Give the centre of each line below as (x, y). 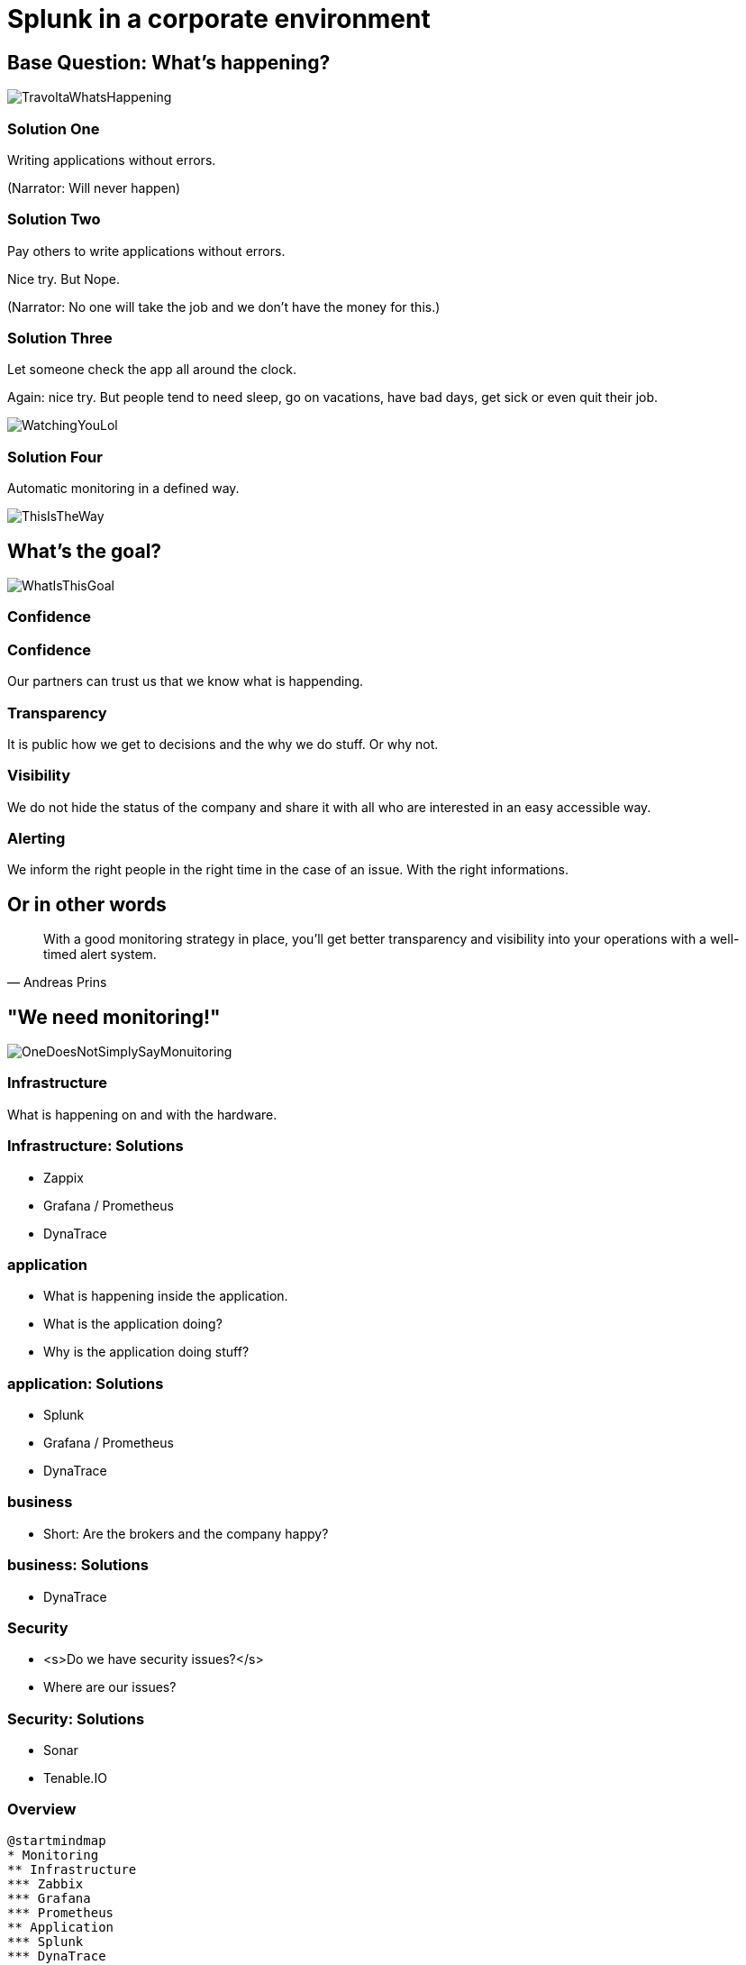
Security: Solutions (76, 1718)
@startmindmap (57, 1840)
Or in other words (87, 904)
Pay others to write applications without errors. (146, 251)
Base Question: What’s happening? (169, 62)
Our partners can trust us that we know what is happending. (186, 681)
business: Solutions (78, 1565)
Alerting (36, 839)
